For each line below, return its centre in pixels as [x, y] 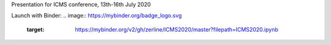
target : [36, 29]
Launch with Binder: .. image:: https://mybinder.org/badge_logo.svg [97, 16]
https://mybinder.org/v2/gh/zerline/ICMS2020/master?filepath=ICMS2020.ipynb [177, 29]
